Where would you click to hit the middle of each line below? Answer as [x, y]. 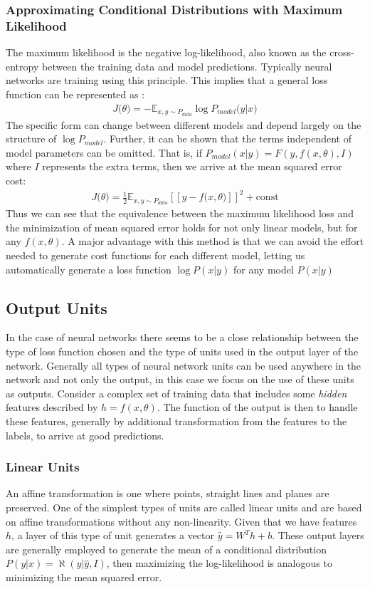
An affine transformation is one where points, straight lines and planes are [168, 493]
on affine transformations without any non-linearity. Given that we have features [181, 521]
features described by [52, 407]
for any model [264, 269]
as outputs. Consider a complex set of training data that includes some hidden [176, 393]
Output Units [57, 307]
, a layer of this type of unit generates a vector [113, 535]
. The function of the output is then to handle [257, 407]
